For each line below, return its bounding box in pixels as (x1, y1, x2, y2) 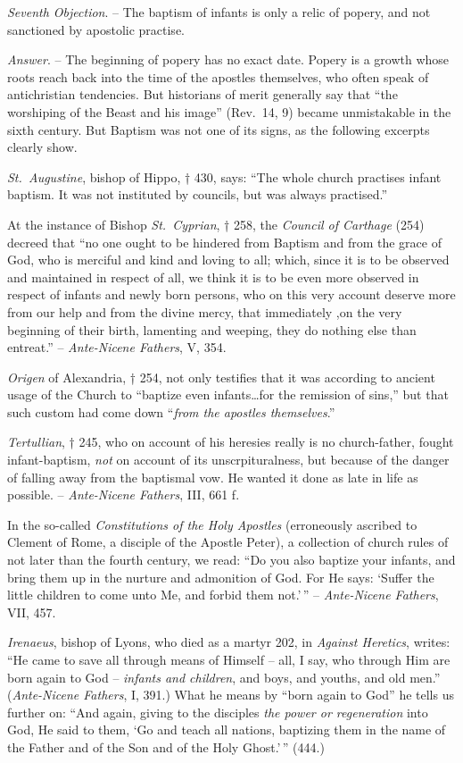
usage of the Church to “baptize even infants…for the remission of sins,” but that (7, 385, 449, 404)
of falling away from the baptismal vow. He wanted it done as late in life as (7, 467, 418, 486)
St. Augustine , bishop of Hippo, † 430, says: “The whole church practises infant (7, 167, 442, 186)
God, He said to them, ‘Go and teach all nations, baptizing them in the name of (7, 720, 446, 739)
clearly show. (7, 138, 78, 156)
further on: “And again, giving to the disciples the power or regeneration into (7, 702, 428, 721)
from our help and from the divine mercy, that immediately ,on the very (7, 302, 402, 321)
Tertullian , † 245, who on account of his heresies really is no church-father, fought (7, 432, 454, 451)
